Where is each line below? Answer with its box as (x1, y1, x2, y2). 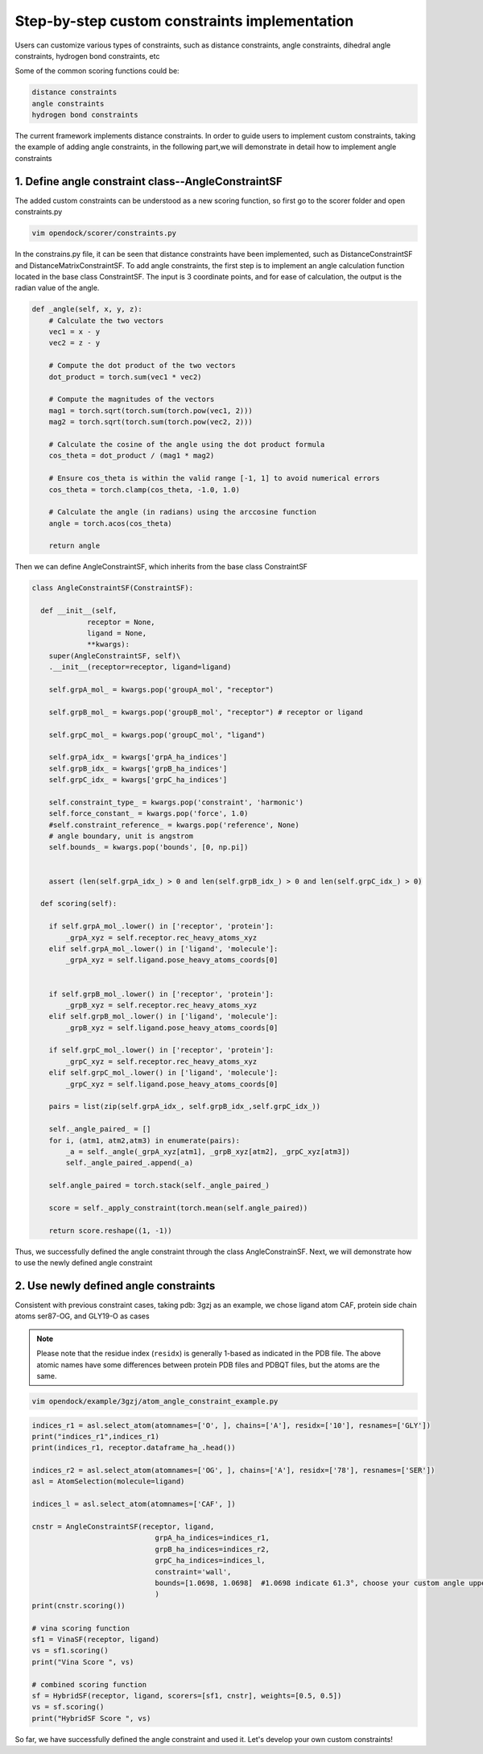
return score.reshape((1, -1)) (48, 1226, 172, 1235)
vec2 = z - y (48, 338, 101, 348)
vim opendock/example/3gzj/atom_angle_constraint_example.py (31, 1396, 279, 1405)
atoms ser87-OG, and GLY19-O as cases (14, 1311, 150, 1321)
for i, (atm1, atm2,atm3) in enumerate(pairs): (48, 1136, 241, 1145)
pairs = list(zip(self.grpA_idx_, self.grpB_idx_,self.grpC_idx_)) (48, 1102, 321, 1111)
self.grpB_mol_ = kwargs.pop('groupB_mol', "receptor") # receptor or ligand (48, 707, 364, 717)
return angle (48, 541, 101, 551)
